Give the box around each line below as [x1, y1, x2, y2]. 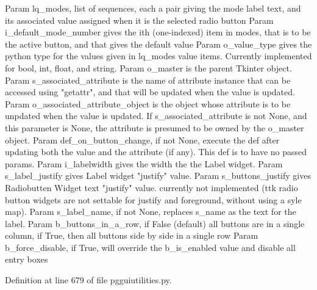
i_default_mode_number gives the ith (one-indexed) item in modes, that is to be [5, 26, 311, 38]
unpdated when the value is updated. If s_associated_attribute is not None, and [5, 109, 307, 122]
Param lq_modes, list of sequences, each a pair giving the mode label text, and [5, 2, 301, 14]
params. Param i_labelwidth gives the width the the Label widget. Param [5, 157, 283, 170]
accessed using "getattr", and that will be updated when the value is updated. [5, 85, 295, 98]
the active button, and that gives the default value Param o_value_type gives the [5, 37, 312, 50]
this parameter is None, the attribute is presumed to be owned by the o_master [5, 121, 304, 134]
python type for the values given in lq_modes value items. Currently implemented [5, 49, 312, 62]
